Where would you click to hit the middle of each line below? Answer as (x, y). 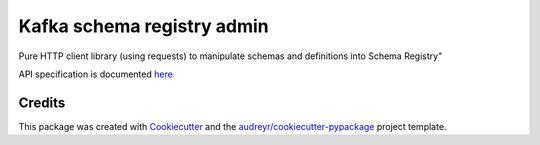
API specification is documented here (96, 74)
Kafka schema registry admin (143, 26)
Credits (42, 102)
